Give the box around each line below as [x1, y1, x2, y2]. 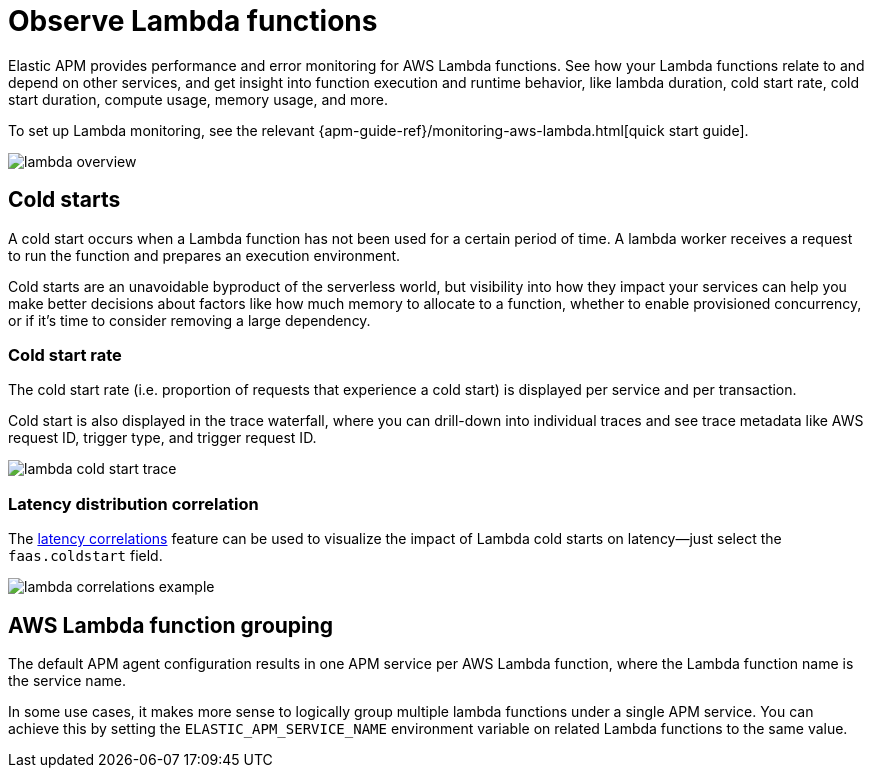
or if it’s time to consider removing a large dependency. [8, 311, 371, 329]
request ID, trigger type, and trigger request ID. [8, 429, 317, 447]
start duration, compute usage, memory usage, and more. [8, 90, 388, 108]
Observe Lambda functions [8, 4, 378, 38]
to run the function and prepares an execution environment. [8, 246, 401, 264]
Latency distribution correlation [8, 493, 259, 514]
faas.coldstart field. [8, 547, 163, 565]
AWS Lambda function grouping [8, 612, 334, 638]
